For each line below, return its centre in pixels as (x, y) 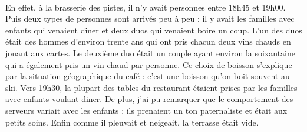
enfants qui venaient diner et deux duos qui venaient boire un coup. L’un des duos (154, 30)
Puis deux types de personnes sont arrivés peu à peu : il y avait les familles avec (150, 18)
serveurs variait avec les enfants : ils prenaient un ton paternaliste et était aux (146, 110)
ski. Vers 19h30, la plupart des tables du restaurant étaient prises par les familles (151, 87)
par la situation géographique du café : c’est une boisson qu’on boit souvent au (148, 76)
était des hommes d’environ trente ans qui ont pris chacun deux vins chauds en (148, 41)
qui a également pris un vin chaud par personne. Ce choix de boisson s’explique (149, 64)
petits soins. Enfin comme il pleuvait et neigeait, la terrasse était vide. (132, 122)
